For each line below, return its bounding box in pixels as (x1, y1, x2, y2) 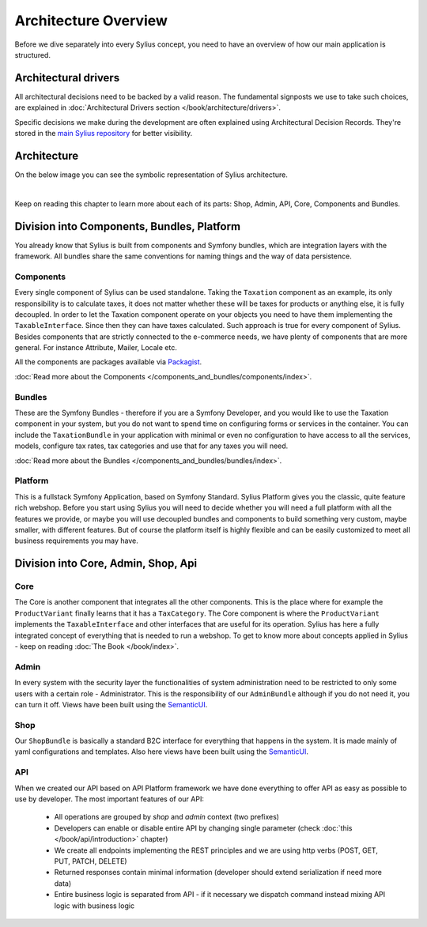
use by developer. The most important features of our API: (14, 794, 205, 804)
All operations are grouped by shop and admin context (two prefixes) (54, 812, 280, 822)
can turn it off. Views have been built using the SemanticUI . (14, 699, 208, 709)
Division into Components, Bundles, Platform (14, 220, 241, 233)
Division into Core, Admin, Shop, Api (14, 557, 198, 571)
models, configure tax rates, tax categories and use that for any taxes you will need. (14, 441, 289, 450)
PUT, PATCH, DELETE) (54, 856, 127, 865)
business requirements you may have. (14, 536, 138, 545)
